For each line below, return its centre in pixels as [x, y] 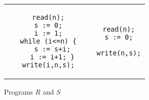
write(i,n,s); [48, 65]
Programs [19, 92]
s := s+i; [52, 49]
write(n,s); [119, 53]
